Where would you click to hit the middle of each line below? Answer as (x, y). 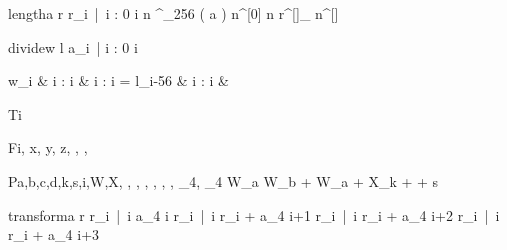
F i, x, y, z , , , (48, 147)
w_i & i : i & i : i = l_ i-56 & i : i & (118, 80)
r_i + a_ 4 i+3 (54, 234)
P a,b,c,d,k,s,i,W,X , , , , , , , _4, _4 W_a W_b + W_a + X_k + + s (223, 180)
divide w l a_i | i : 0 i (73, 46)
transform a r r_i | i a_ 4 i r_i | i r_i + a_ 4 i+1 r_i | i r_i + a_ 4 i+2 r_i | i (254, 214)
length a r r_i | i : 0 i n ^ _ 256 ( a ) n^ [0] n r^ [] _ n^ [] (173, 13)
